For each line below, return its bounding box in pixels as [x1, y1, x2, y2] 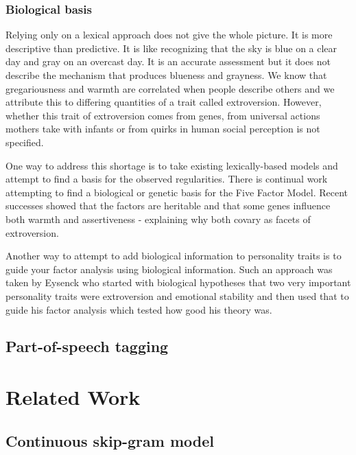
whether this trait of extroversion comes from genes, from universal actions [5, 108, 320, 122]
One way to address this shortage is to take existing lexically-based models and [5, 158, 338, 172]
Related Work [5, 383, 141, 411]
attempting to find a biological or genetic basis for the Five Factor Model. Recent [5, 185, 348, 199]
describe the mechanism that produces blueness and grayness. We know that [5, 68, 327, 82]
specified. [5, 135, 44, 149]
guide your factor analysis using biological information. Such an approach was [5, 261, 333, 276]
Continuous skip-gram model [5, 430, 215, 451]
